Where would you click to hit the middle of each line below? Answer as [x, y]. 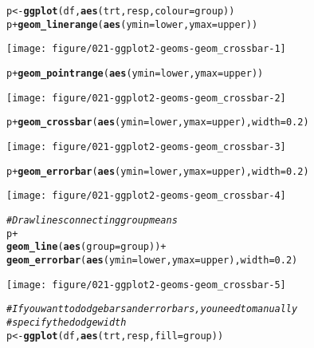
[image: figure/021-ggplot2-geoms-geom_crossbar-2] [146, 98]
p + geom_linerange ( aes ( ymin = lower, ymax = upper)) [132, 24]
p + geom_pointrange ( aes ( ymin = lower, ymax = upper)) [135, 73]
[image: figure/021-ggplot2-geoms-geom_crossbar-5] [146, 285]
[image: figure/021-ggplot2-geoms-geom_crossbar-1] [146, 49]
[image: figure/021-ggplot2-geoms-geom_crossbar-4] [146, 196]
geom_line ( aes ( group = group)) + [86, 247]
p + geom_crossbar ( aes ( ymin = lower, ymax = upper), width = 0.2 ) [158, 123]
